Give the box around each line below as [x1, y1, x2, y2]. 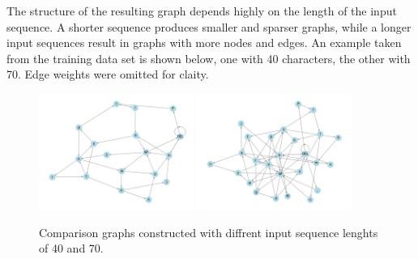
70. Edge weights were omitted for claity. [6, 66, 209, 83]
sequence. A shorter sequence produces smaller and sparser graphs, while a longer [6, 18, 412, 35]
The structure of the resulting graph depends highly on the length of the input [6, 2, 397, 19]
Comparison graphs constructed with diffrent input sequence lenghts [39, 223, 378, 240]
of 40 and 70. [39, 240, 104, 257]
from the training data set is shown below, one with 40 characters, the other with [6, 49, 411, 66]
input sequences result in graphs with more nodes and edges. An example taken [6, 34, 402, 51]
